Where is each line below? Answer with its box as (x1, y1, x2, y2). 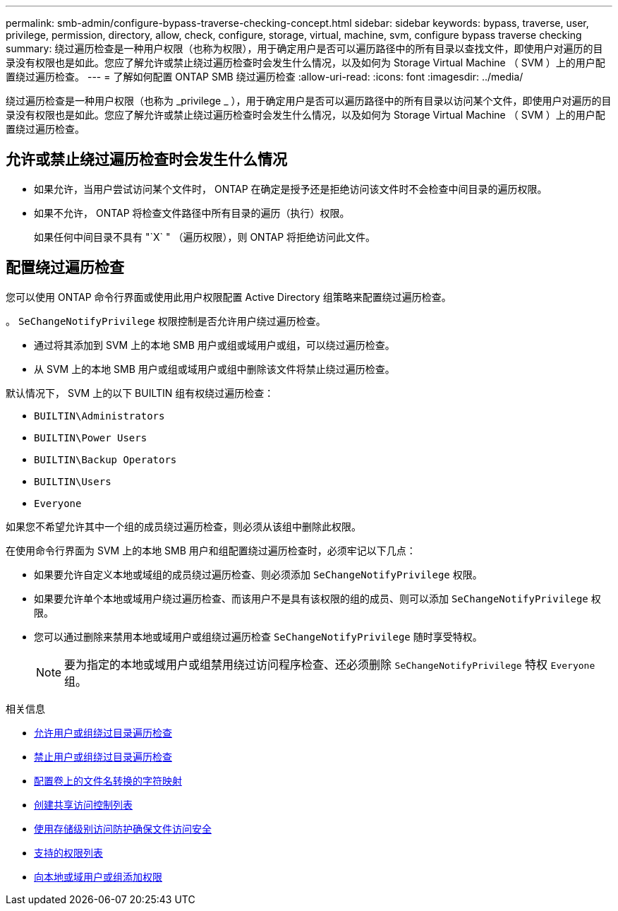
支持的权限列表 (34, 846, 103, 859)
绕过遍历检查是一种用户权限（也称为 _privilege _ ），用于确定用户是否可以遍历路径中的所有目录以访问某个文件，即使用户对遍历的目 (6, 95, 612, 107)
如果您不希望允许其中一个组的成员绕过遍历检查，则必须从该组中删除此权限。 (6, 520, 361, 532)
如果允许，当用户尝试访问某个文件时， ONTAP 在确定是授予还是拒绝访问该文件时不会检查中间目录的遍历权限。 (34, 182, 547, 195)
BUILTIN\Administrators (34, 410, 165, 422)
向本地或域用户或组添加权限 (34, 870, 162, 883)
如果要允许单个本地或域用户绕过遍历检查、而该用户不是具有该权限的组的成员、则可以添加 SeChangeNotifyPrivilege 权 (34, 592, 601, 605)
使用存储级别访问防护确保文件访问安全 (34, 822, 212, 835)
